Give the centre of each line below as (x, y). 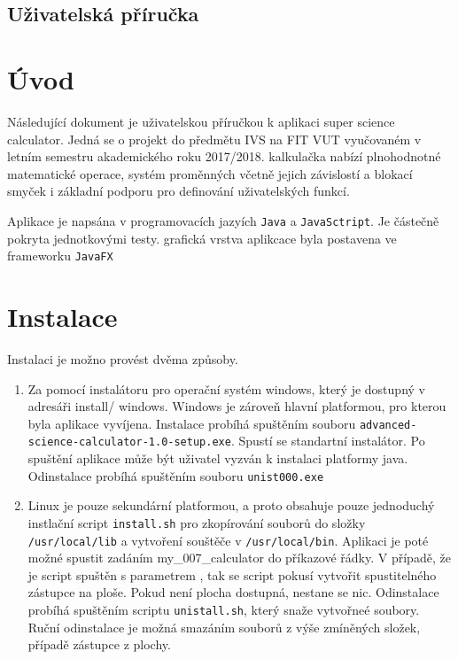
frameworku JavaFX (60, 256)
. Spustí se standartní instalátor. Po (328, 441)
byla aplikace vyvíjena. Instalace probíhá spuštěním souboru (192, 423)
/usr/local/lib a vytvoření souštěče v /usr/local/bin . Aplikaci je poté (228, 540)
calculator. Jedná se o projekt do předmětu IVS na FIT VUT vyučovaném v (214, 139)
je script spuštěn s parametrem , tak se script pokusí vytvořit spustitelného (232, 574)
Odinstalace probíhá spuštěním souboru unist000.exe (176, 475)
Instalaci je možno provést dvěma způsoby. (123, 358)
